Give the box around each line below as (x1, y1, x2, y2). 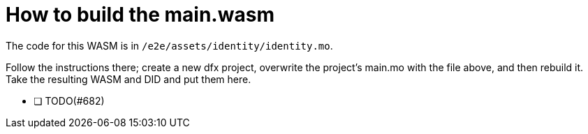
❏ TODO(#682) (34, 94, 105, 107)
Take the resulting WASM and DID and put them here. (6, 73, 251, 85)
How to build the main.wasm (6, 3, 274, 27)
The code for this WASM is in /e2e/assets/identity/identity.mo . (6, 39, 333, 52)
